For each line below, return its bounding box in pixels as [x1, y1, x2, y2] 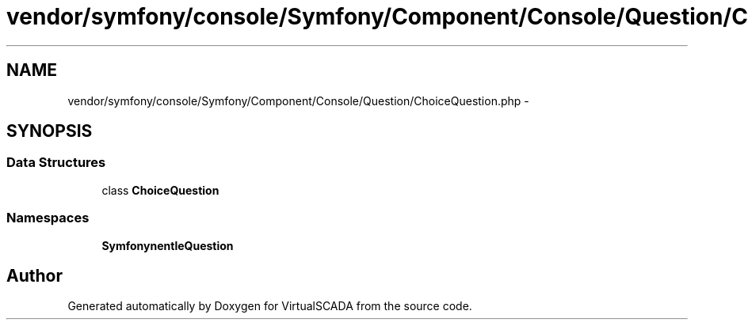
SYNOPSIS [6, 121, 93, 142]
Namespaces [6, 210, 90, 226]
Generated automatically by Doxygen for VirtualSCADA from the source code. [67, 299, 472, 313]
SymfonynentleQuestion [101, 238, 234, 252]
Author [6, 265, 63, 286]
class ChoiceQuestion [101, 183, 219, 197]
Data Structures [6, 154, 106, 171]
